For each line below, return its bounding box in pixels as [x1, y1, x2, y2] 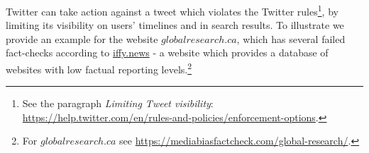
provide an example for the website [6, 31, 158, 46]
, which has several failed [236, 31, 346, 46]
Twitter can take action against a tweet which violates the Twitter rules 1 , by [6, 2, 338, 18]
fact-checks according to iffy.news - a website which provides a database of [6, 45, 329, 60]
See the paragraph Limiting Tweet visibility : [22, 96, 214, 111]
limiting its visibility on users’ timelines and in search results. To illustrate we [6, 18, 344, 32]
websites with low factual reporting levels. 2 [6, 60, 192, 76]
